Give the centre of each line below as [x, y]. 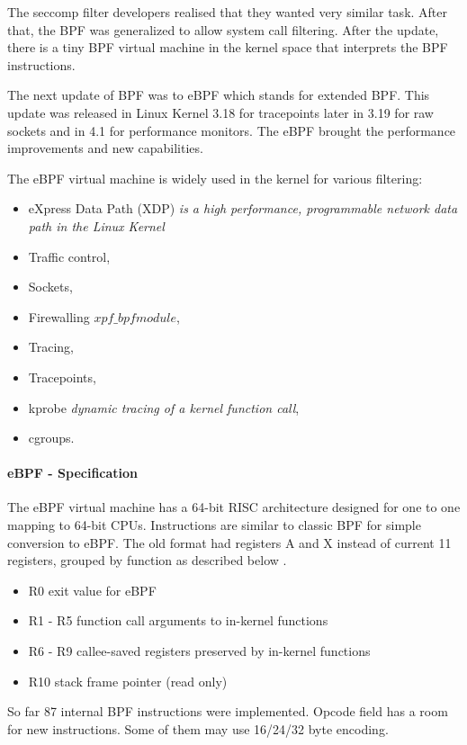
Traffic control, [69, 256]
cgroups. [51, 438]
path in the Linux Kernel [96, 225]
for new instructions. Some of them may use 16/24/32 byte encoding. [198, 728]
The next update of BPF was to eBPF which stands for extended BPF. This [219, 95]
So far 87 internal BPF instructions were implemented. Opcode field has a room [228, 711]
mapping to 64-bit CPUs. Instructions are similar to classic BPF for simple [214, 525]
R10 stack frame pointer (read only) [128, 681]
